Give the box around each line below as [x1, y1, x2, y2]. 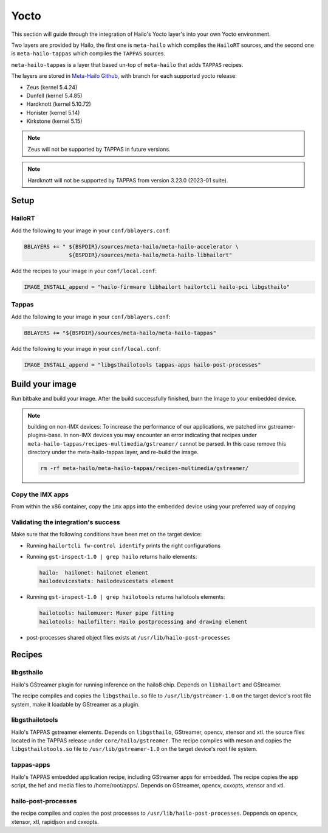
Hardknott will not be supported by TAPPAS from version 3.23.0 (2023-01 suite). [27, 176, 228, 184]
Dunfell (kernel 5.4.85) [26, 92, 83, 99]
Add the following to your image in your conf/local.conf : [11, 345, 161, 352]
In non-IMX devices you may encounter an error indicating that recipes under [63, 432, 258, 439]
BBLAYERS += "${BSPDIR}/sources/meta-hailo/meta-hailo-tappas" [24, 329, 217, 336]
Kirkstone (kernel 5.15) [26, 117, 83, 125]
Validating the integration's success [11, 517, 120, 526]
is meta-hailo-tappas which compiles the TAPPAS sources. [11, 50, 165, 57]
